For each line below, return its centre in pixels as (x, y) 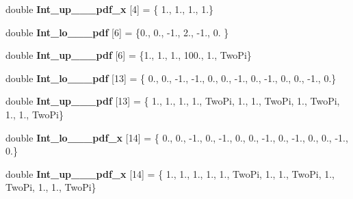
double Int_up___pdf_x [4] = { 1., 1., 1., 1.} (110, 9)
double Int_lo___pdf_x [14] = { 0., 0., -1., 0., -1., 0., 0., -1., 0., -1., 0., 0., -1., (177, 137)
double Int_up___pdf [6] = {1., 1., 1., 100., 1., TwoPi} (129, 55)
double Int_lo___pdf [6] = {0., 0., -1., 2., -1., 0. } (117, 32)
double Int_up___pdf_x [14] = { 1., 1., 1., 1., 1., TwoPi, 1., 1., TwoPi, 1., (170, 173)
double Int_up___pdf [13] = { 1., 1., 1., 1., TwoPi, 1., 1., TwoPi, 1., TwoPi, (173, 101)
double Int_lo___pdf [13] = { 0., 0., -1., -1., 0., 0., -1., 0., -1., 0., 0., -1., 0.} (171, 78)
